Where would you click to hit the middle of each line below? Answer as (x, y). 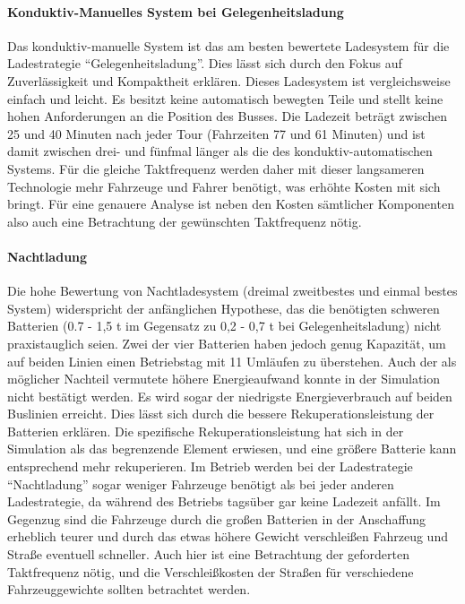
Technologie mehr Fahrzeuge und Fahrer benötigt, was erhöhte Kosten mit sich (224, 186)
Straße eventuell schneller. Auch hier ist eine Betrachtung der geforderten (208, 554)
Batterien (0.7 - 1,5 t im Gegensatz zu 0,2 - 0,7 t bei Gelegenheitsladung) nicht (224, 326)
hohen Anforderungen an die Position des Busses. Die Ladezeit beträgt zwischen (227, 116)
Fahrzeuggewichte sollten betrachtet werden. (129, 589)
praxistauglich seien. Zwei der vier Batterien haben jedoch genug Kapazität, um (227, 343)
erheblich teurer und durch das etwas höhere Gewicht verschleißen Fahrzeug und (228, 536)
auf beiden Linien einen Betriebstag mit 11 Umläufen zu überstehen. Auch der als (232, 361)
